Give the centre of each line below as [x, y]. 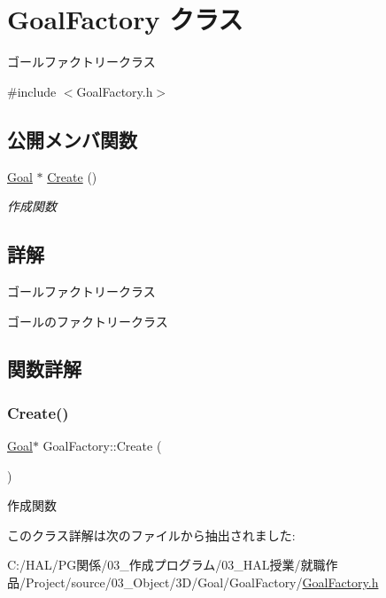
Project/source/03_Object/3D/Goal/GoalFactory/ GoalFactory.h [202, 582]
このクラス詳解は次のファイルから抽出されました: [151, 535]
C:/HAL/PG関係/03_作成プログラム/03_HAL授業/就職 [166, 565]
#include [32, 91]
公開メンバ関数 [72, 139]
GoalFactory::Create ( [102, 446]
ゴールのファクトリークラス [88, 321]
